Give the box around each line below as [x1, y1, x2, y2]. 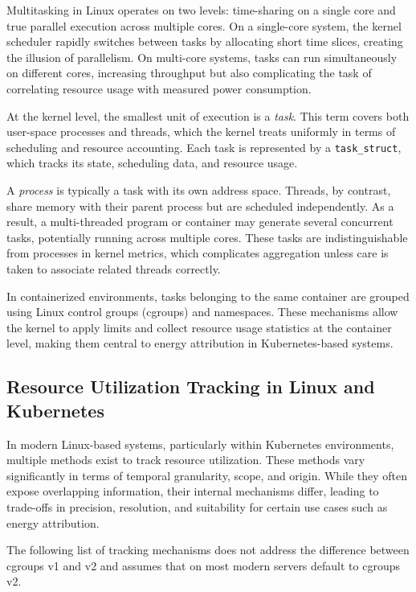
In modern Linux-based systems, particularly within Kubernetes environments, [6, 435, 394, 452]
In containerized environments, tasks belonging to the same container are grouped [6, 287, 410, 304]
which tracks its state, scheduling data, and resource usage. [6, 154, 298, 171]
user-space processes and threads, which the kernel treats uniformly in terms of [6, 123, 396, 140]
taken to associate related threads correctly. [6, 260, 221, 277]
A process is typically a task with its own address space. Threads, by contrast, [6, 182, 391, 198]
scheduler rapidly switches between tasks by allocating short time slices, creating [6, 33, 403, 50]
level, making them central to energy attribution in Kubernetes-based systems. [6, 335, 394, 351]
